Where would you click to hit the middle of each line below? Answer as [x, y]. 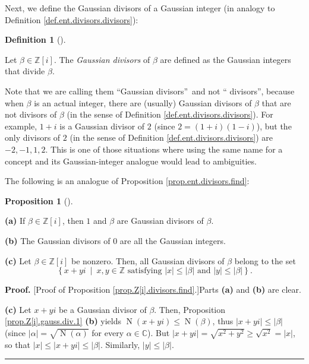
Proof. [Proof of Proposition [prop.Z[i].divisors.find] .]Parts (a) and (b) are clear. [153, 289]
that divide [25, 71]
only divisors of [33, 137]
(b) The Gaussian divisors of [58, 240]
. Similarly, [120, 344]
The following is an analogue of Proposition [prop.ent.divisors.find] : [127, 181]
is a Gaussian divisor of [102, 126]
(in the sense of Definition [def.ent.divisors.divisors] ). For [170, 114]
